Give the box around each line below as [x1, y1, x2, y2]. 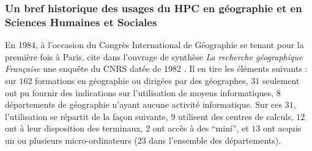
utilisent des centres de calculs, [178, 110, 294, 122]
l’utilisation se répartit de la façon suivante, [5, 110, 168, 122]
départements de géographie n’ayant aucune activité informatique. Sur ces [5, 98, 282, 111]
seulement [262, 74, 300, 86]
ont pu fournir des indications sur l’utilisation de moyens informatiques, [5, 86, 273, 99]
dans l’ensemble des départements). [149, 133, 281, 146]
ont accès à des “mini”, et [152, 122, 249, 135]
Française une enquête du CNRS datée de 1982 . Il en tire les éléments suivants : [5, 62, 308, 75]
